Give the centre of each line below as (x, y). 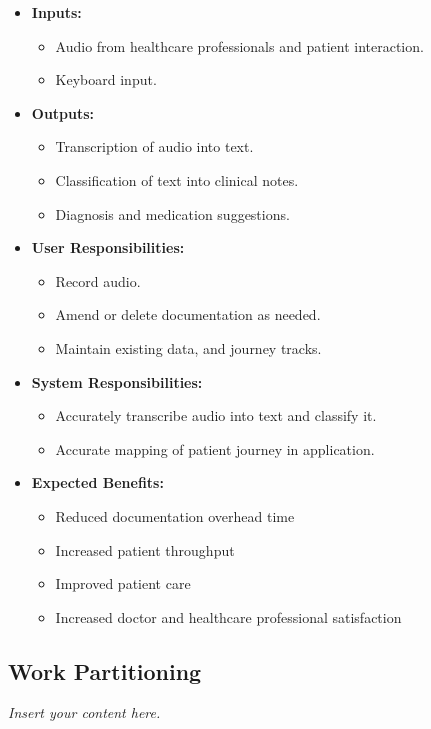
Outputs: (63, 112)
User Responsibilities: (108, 247)
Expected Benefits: (97, 482)
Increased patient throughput (145, 549)
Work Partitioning (105, 670)
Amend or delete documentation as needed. (188, 314)
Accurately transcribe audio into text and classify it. (216, 415)
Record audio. (98, 280)
